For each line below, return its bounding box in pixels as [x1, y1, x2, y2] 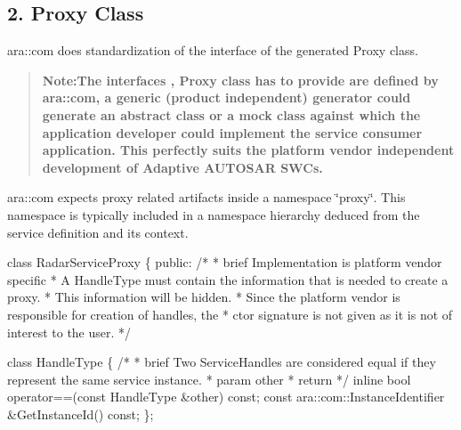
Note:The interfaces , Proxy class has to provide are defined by [42, 70, 439, 89]
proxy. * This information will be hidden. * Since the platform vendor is [7, 288, 400, 306]
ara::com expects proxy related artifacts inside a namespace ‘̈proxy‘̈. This [7, 188, 406, 207]
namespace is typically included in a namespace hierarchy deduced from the [7, 205, 420, 223]
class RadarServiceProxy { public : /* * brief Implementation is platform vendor [7, 253, 442, 272]
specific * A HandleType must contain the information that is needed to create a [7, 270, 449, 288]
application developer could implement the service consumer [42, 123, 423, 142]
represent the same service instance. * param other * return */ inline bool [7, 369, 411, 388]
